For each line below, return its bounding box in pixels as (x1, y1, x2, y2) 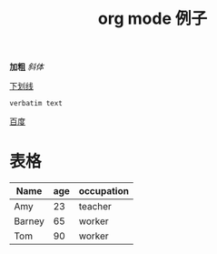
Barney (14, 215, 45, 228)
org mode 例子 (98, 8, 207, 29)
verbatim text (9, 99, 64, 108)
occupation (78, 185, 130, 198)
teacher (78, 200, 112, 213)
